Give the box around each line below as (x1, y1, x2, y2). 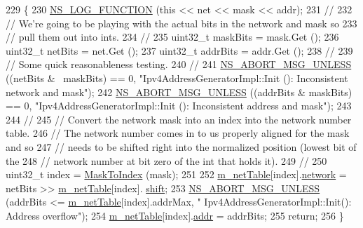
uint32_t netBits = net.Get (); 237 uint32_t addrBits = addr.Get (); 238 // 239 (6, 43, 353, 58)
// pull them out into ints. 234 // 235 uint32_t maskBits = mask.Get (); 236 (6, 29, 339, 44)
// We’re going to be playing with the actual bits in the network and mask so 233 (6, 15, 357, 30)
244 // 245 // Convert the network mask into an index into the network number (6, 112, 352, 126)
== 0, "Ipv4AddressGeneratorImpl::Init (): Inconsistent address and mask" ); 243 (6, 98, 352, 113)
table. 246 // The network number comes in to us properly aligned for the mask (6, 126, 350, 140)
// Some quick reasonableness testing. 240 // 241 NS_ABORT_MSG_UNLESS (6, 57, 352, 72)
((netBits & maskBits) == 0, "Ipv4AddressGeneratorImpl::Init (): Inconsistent (6, 70, 348, 85)
